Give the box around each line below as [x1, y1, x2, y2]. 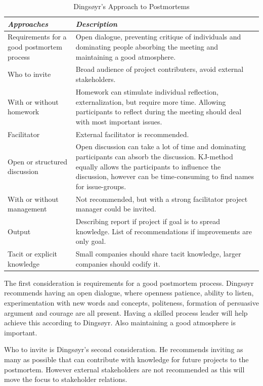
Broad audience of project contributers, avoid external [75, 64, 244, 74]
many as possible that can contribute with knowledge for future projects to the [4, 354, 249, 364]
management [8, 203, 47, 214]
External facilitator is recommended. [75, 128, 189, 139]
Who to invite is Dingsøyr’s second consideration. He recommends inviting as [4, 344, 243, 355]
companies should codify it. [75, 258, 160, 269]
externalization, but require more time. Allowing [75, 96, 226, 107]
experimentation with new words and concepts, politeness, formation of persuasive [4, 297, 259, 308]
